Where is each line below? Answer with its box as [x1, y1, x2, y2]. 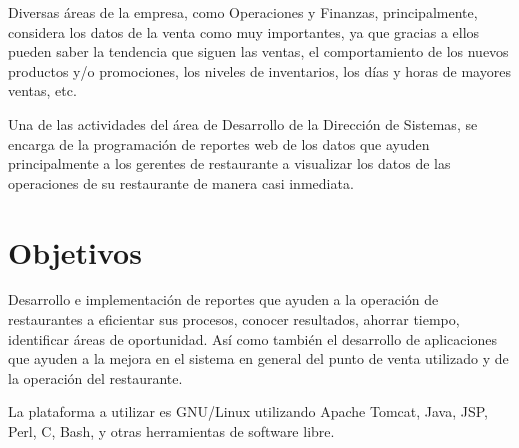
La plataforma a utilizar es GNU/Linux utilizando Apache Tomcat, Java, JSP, [8, 401, 488, 422]
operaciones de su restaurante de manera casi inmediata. [8, 172, 354, 193]
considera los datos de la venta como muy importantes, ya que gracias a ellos [8, 21, 480, 42]
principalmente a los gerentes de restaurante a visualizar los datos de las [8, 153, 451, 174]
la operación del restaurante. [8, 367, 183, 388]
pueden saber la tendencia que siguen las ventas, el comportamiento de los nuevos [8, 41, 509, 62]
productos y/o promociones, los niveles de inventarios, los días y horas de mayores [8, 60, 511, 81]
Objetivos [8, 231, 142, 272]
